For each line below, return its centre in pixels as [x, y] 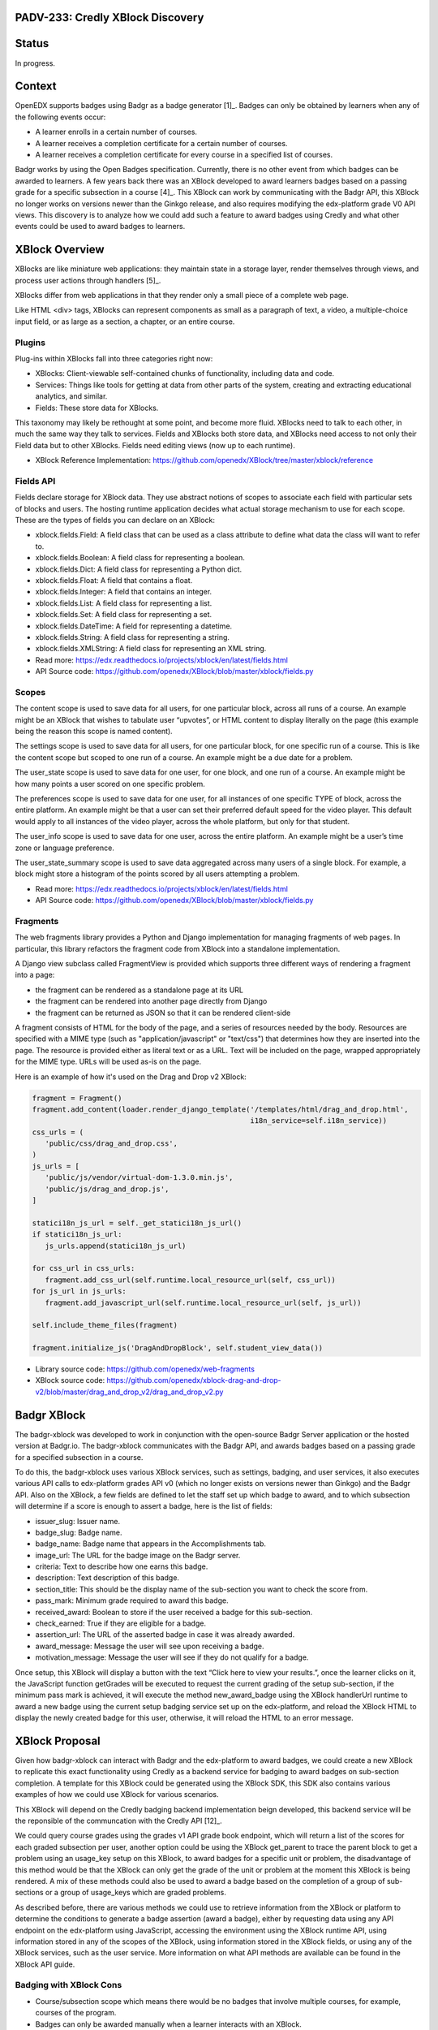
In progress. [35, 63]
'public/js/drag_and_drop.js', [107, 1189]
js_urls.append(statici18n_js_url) [116, 1246]
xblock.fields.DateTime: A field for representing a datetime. [134, 626]
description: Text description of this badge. [107, 1578]
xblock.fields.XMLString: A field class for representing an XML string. [151, 649]
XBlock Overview [60, 250]
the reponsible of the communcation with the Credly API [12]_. [118, 1821]
